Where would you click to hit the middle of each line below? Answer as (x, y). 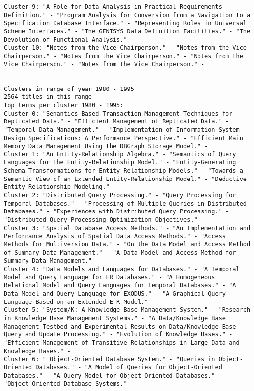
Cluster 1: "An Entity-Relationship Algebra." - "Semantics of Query (120, 154)
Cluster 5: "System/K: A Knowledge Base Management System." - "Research (127, 310)
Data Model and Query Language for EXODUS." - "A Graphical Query (115, 293)
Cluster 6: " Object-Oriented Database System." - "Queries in (110, 359)
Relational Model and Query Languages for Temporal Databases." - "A (120, 286)
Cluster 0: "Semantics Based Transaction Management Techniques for (118, 113)
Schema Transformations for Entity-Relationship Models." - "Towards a (124, 171)
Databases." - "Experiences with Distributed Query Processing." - (117, 212)
